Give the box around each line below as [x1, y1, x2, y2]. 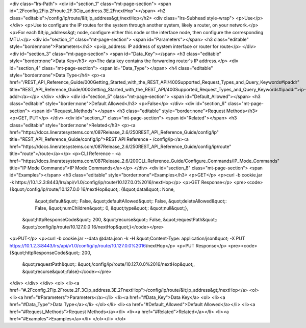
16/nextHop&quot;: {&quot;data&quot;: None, [81, 186, 175, 192]
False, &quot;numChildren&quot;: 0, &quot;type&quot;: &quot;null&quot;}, [35, 205, 189, 211]
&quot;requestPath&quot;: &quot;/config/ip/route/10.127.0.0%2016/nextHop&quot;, [22, 261, 195, 267]
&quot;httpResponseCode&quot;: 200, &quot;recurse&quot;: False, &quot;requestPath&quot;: [22, 217, 218, 223]
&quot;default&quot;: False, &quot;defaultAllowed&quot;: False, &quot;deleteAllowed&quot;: [35, 198, 227, 204]
